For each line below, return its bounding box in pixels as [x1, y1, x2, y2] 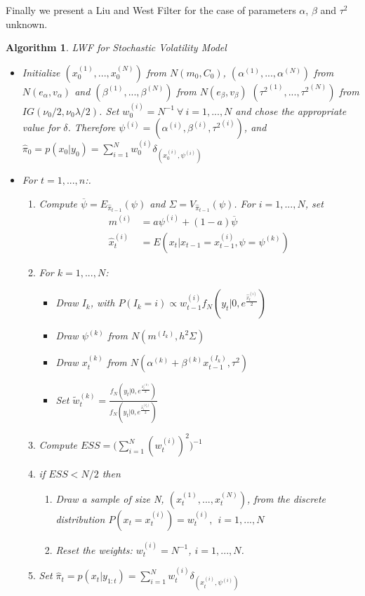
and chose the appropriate [235, 103, 347, 118]
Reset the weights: [55, 542, 133, 557]
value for [22, 120, 60, 135]
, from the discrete [246, 491, 326, 506]
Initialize [22, 65, 60, 79]
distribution [55, 511, 105, 526]
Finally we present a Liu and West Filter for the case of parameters [6, 3, 296, 17]
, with [90, 295, 115, 310]
